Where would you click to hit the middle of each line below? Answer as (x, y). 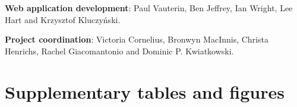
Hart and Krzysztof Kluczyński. (63, 19)
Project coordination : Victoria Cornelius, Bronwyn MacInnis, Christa (137, 39)
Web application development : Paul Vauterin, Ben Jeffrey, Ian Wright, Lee (149, 8)
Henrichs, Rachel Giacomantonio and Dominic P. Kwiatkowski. (119, 51)
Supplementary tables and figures (145, 91)
